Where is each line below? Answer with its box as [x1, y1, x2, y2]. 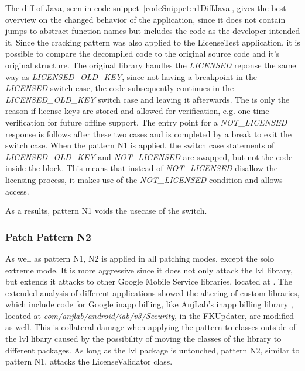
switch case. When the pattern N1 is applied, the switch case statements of [5, 139, 275, 151]
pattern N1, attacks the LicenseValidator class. [5, 355, 173, 367]
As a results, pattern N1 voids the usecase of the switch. [5, 204, 207, 217]
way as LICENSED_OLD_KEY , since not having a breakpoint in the [5, 70, 257, 82]
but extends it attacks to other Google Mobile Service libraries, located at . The [5, 275, 293, 287]
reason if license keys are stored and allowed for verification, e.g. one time [5, 105, 269, 117]
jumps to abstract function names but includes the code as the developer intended [5, 25, 300, 37]
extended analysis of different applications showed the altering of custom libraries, [5, 286, 300, 299]
